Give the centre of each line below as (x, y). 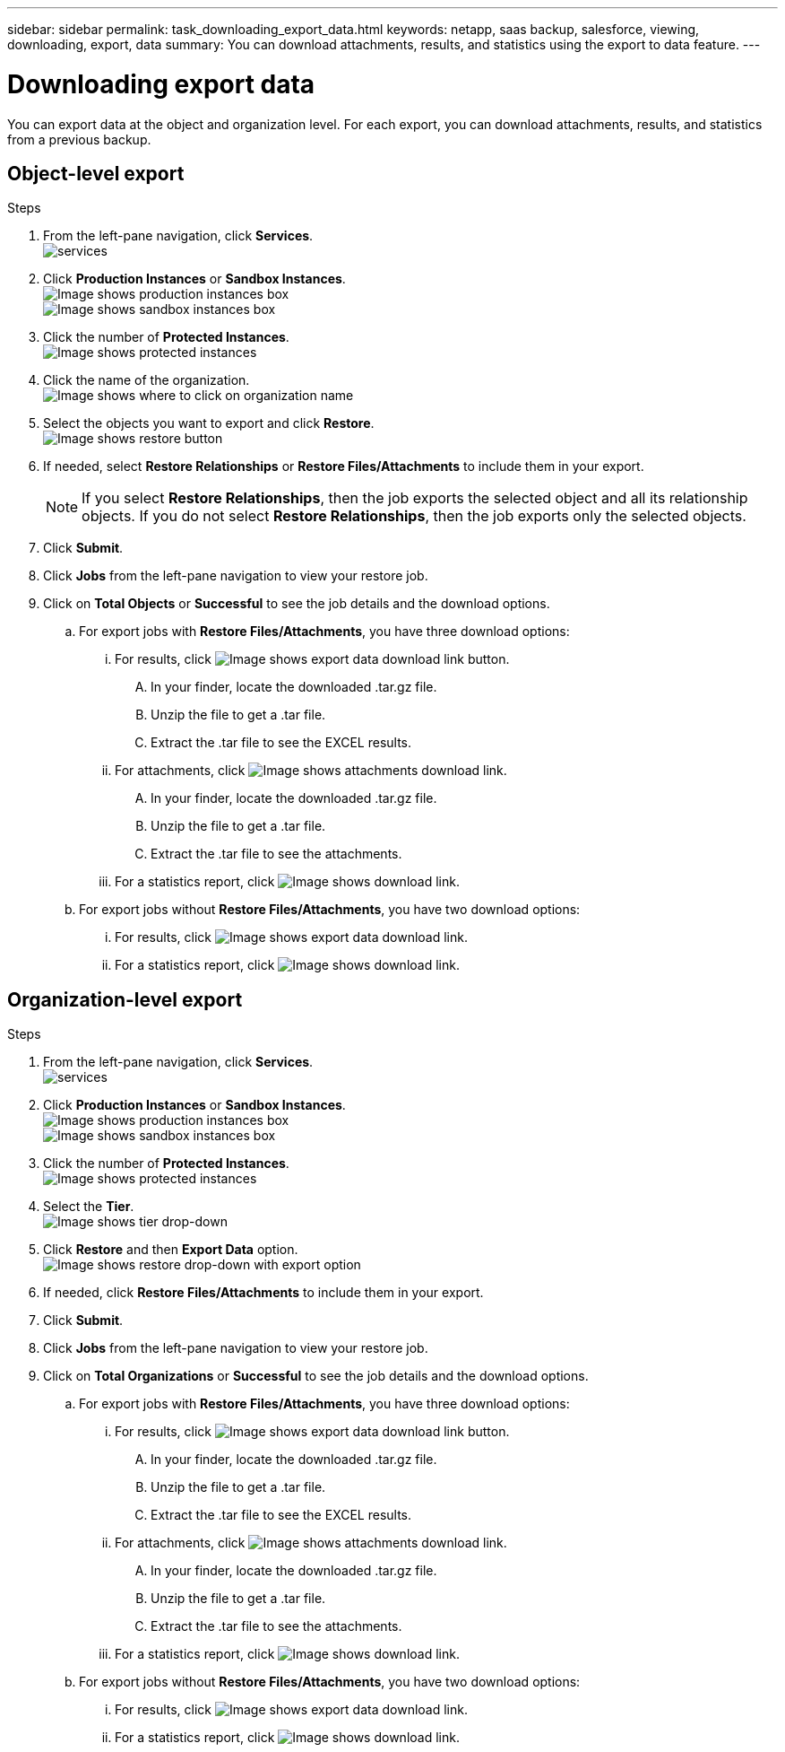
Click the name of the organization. (147, 380)
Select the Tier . (89, 1207)
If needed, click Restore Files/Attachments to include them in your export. (263, 1293)
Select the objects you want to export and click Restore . (209, 423)
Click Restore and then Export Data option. (171, 1250)
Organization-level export (125, 999)
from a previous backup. (79, 139)
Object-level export (96, 173)
